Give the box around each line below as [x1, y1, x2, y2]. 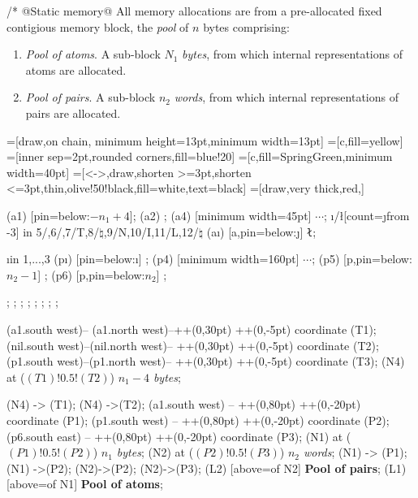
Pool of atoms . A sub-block [25, 45, 161, 63]
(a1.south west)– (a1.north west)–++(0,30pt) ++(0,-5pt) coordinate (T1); [6, 320, 377, 337]
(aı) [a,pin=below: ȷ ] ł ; [206, 223, 317, 240]
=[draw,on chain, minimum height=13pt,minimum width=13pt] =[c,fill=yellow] [6, 132, 403, 149]
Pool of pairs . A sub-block [25, 89, 156, 106]
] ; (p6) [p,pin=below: [37, 266, 145, 283]
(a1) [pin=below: [6, 206, 90, 223]
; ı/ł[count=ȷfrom [324, 206, 410, 223]
